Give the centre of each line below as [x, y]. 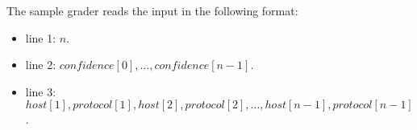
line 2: [41, 65]
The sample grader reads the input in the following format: [152, 10]
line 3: [41, 91]
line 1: [41, 37]
